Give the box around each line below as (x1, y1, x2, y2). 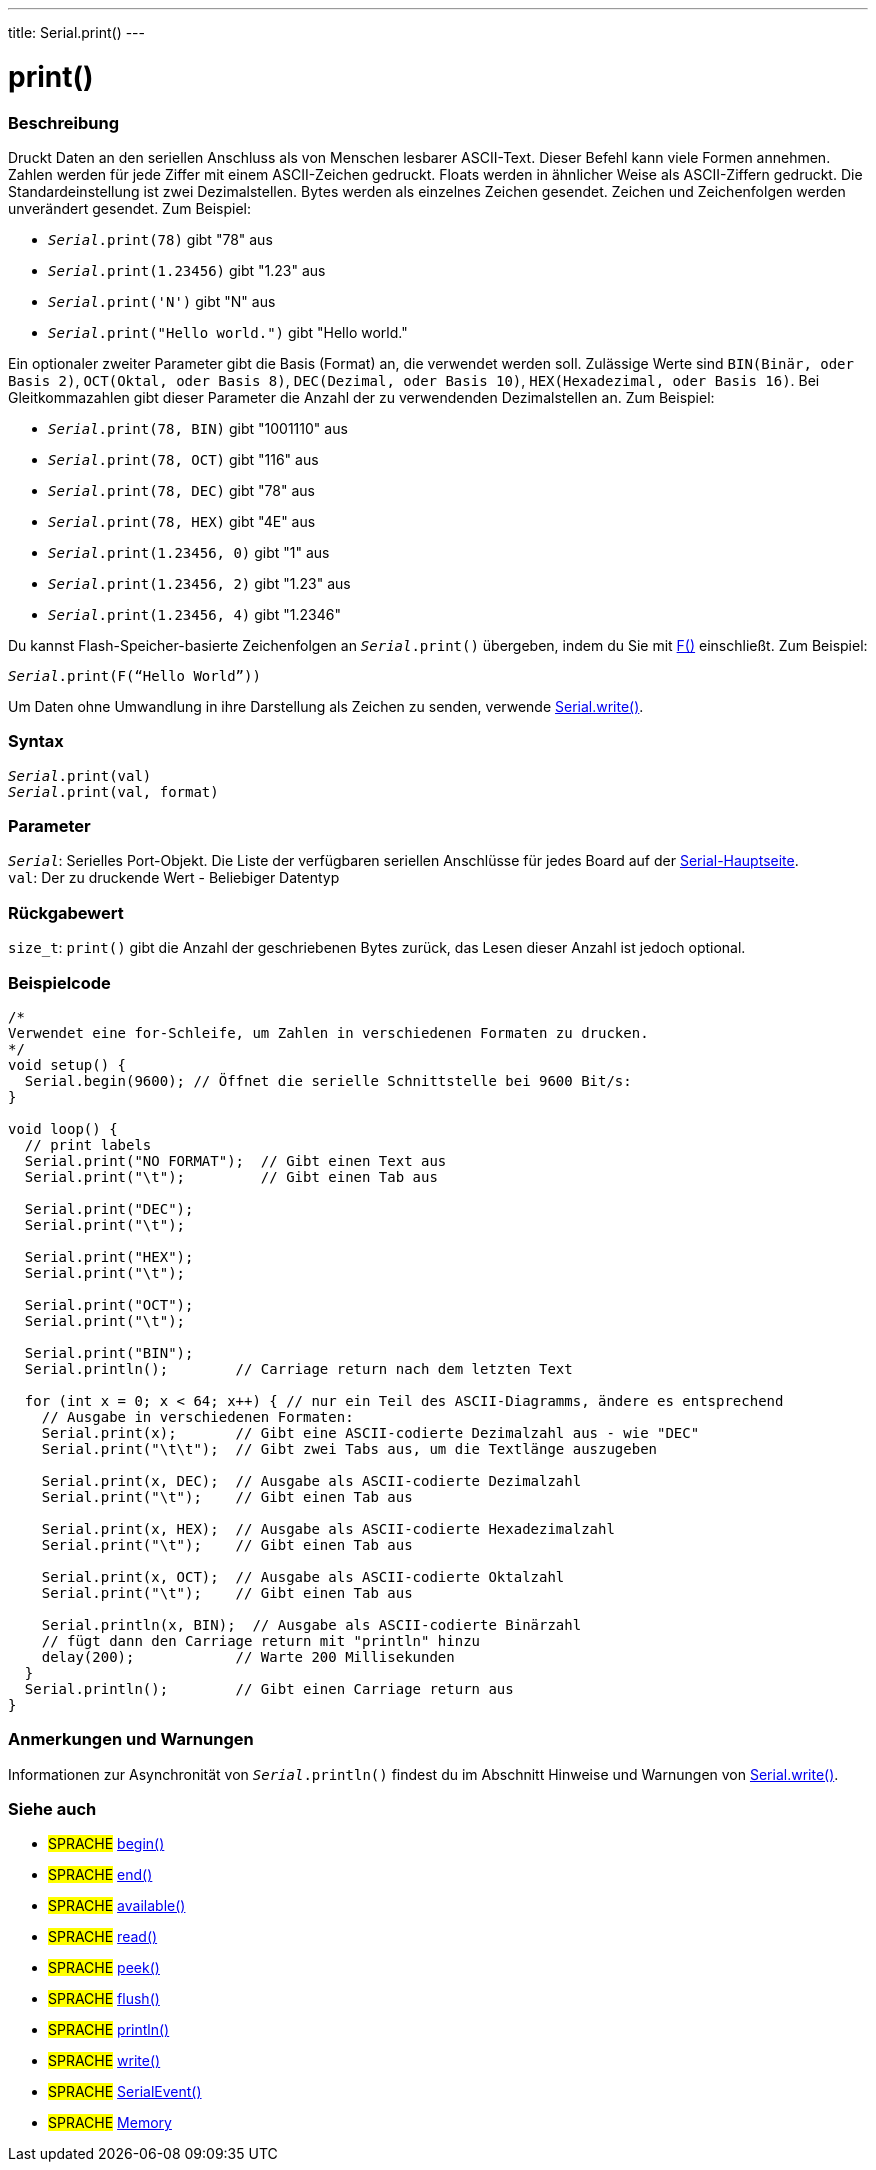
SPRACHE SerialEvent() (48, 2083, 202, 2101)
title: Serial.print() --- (8, 24, 145, 41)
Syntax (8, 731, 64, 752)
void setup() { (8, 1056, 127, 1073)
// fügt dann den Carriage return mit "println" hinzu (41, 1632, 481, 1649)
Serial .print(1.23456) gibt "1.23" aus (48, 261, 326, 279)
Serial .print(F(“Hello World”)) (8, 667, 261, 684)
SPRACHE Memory (48, 2114, 172, 2132)
